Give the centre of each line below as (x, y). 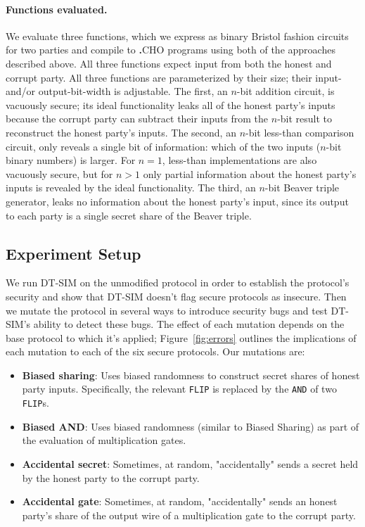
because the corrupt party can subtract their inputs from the (137, 119)
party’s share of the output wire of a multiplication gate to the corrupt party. (189, 515)
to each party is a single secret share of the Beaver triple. (129, 215)
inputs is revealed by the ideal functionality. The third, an (131, 188)
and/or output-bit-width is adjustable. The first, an (117, 91)
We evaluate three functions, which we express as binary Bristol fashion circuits (177, 36)
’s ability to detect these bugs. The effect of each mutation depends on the (184, 324)
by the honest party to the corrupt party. (111, 477)
